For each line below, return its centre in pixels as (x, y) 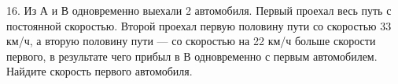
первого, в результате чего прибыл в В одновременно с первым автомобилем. (192, 56)
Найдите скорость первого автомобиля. (99, 71)
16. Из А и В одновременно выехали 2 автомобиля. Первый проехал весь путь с (199, 10)
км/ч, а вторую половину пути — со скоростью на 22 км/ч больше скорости (191, 41)
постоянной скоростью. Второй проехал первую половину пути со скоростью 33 (199, 25)
